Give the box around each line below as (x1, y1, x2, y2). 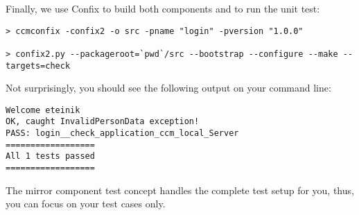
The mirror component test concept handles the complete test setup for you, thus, (6, 182, 354, 197)
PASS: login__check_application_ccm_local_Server (6, 128, 239, 139)
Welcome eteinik (6, 105, 80, 115)
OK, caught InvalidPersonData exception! (6, 117, 200, 127)
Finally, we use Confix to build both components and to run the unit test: (6, 1, 320, 15)
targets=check (6, 60, 71, 71)
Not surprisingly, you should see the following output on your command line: (6, 80, 331, 95)
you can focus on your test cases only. (6, 196, 166, 211)
